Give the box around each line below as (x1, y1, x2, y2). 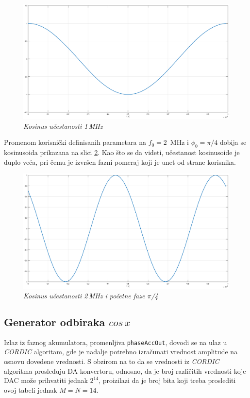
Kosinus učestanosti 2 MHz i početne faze (23, 290, 145, 300)
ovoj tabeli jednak (4, 384, 57, 395)
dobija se (219, 137, 247, 147)
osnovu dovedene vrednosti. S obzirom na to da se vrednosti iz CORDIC (4, 356, 219, 366)
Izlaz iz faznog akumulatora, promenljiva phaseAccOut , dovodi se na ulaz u (4, 337, 227, 347)
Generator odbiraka (4, 314, 105, 329)
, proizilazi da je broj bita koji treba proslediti (99, 375, 236, 385)
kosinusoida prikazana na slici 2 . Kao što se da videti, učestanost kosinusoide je (4, 147, 240, 157)
